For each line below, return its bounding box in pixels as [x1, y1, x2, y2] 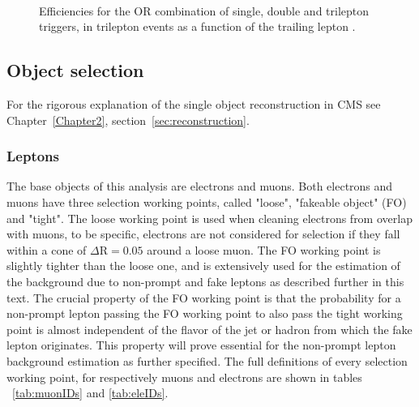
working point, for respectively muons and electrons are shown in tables [6, 368, 362, 385]
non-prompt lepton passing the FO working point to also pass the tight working [6, 305, 403, 322]
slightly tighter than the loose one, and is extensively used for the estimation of [6, 257, 400, 274]
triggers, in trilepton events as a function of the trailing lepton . [39, 18, 356, 35]
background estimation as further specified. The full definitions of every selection [6, 352, 408, 369]
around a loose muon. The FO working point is [147, 241, 381, 258]
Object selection [6, 58, 144, 83]
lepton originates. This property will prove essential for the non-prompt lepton [6, 336, 396, 353]
